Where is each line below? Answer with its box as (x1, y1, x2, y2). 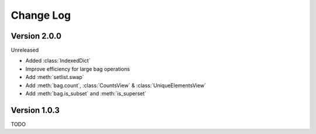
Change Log (11, 9, 71, 22)
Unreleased (11, 47, 39, 54)
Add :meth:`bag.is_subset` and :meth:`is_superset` (25, 90, 146, 97)
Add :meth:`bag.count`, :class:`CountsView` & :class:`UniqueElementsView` (25, 82, 207, 89)
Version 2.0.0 (11, 31, 61, 41)
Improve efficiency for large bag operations (25, 65, 130, 73)
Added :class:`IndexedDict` (25, 57, 91, 64)
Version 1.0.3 (11, 105, 60, 115)
